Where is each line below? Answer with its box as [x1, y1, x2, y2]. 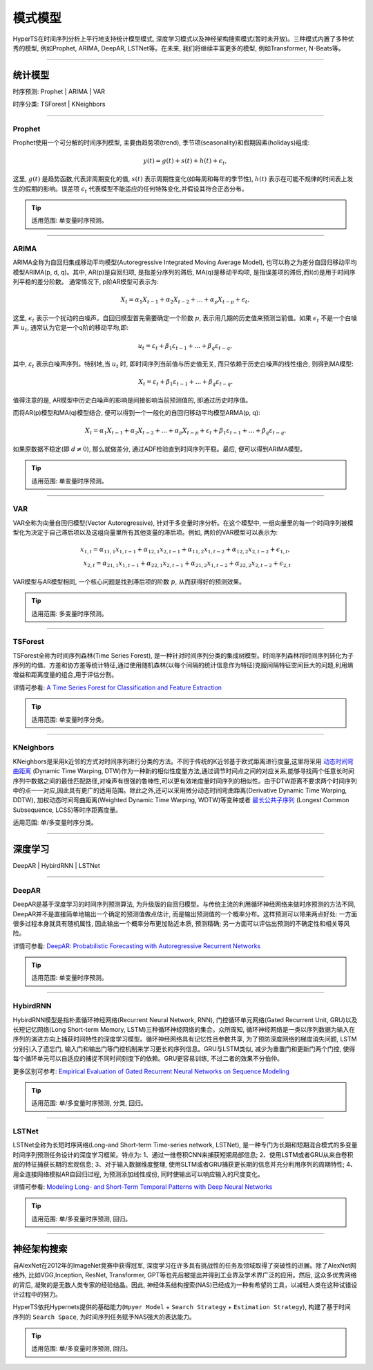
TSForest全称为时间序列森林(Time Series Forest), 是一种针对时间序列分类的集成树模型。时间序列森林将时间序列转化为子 [12, 651, 354, 660]
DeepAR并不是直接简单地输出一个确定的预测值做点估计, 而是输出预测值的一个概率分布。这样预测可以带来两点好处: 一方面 [12, 909, 358, 918]
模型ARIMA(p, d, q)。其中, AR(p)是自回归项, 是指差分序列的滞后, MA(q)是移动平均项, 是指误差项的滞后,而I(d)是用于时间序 [12, 268, 356, 276]
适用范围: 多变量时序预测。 [31, 609, 108, 618]
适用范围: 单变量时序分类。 [31, 715, 108, 723]
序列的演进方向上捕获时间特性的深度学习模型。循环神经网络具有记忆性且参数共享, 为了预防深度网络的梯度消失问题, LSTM [12, 1035, 357, 1044]
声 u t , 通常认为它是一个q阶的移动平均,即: [12, 324, 129, 333]
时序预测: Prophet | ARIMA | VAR [12, 87, 106, 95]
